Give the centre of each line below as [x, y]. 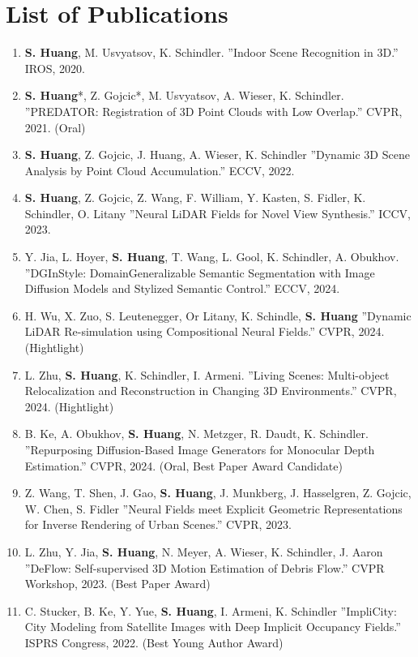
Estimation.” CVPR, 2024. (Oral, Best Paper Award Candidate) [183, 465]
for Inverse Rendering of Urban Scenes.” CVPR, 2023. [158, 524]
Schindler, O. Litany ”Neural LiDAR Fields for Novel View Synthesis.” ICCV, [218, 213]
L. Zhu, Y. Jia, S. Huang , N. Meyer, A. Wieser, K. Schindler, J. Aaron [204, 551]
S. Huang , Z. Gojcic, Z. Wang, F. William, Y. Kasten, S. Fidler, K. [195, 198]
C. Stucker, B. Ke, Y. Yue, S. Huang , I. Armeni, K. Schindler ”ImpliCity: [211, 610]
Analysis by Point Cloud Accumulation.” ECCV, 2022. [160, 170]
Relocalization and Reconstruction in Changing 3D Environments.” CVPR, [211, 391]
